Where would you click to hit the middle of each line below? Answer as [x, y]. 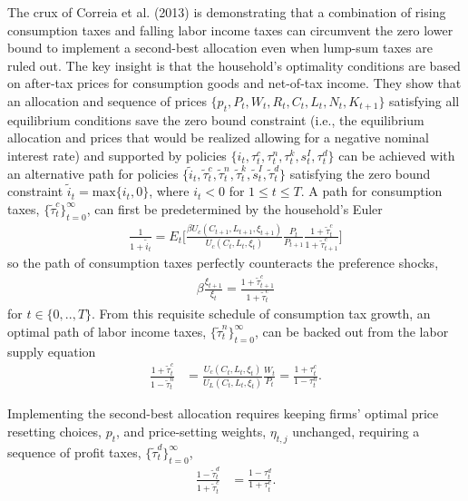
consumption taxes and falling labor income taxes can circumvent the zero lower [230, 29]
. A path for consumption [371, 191]
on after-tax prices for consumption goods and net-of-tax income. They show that [234, 83]
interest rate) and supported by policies [117, 155]
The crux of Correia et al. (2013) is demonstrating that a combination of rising [227, 12]
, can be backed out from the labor [351, 331]
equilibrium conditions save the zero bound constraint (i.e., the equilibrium [216, 119]
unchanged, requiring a [356, 431]
